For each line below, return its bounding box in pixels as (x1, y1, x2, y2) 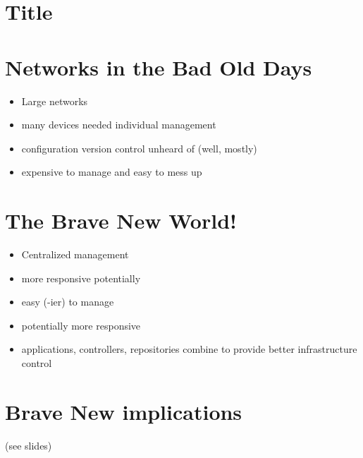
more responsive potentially (21, 270, 141, 285)
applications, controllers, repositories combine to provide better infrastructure (21, 342, 357, 356)
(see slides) (5, 438, 52, 452)
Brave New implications (5, 397, 242, 426)
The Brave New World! (5, 206, 237, 235)
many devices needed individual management (21, 117, 216, 132)
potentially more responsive (21, 318, 141, 332)
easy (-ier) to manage (21, 294, 114, 309)
